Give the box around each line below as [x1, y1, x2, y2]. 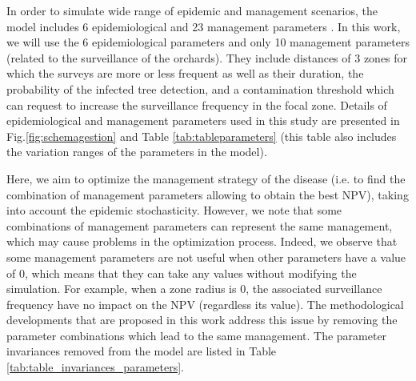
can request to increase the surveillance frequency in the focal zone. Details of [6, 96, 387, 113]
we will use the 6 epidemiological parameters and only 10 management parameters [6, 34, 410, 50]
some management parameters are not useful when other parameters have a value [6, 248, 406, 265]
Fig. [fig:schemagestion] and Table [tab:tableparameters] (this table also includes [6, 127, 397, 144]
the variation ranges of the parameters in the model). [6, 143, 267, 160]
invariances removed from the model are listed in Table [6, 343, 277, 359]
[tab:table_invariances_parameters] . [6, 359, 184, 375]
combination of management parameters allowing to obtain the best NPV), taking [6, 186, 409, 203]
